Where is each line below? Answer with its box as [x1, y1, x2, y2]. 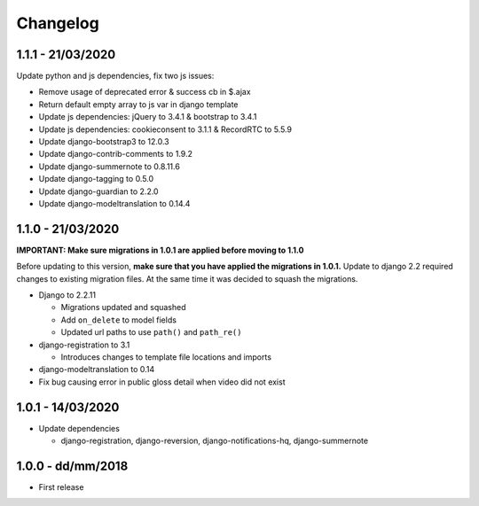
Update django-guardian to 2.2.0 [38, 186, 159, 197]
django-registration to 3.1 [38, 339, 130, 350]
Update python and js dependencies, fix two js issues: [16, 71, 215, 82]
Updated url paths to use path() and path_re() [60, 327, 242, 338]
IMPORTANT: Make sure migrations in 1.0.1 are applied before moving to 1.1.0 [16, 245, 304, 255]
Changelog [16, 13, 99, 33]
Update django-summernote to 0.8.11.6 [38, 160, 181, 172]
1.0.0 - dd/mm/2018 [16, 458, 129, 473]
